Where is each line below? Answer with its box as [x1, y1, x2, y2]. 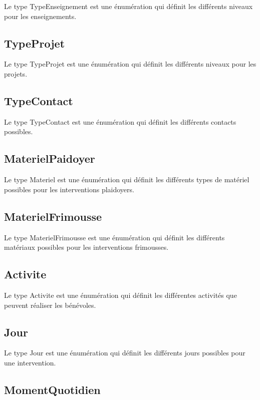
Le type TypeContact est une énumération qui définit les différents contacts [4, 116, 236, 127]
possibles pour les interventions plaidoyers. [4, 184, 134, 194]
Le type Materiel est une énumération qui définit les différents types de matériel [4, 174, 249, 185]
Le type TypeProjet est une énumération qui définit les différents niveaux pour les [4, 59, 256, 69]
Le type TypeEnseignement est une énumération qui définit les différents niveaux [4, 1, 253, 11]
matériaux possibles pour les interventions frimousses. [4, 242, 169, 252]
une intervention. [4, 357, 56, 367]
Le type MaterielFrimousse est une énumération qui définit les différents [4, 232, 225, 242]
